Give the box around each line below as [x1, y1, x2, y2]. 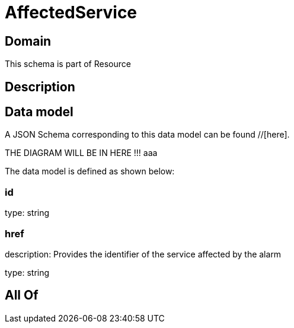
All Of [5, 288, 39, 303]
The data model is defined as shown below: [5, 166, 175, 177]
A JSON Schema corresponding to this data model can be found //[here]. [5, 129, 290, 140]
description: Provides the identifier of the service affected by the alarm [5, 249, 282, 259]
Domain [5, 33, 52, 49]
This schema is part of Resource [5, 59, 131, 69]
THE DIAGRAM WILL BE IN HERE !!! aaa [5, 148, 158, 158]
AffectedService [5, 2, 138, 23]
